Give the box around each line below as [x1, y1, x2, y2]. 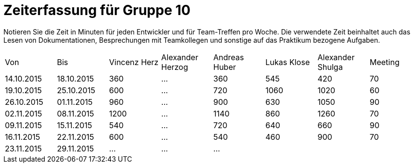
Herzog [161, 62, 188, 72]
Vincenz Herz [109, 57, 159, 67]
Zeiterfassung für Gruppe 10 [3, 2, 190, 18]
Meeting [369, 57, 400, 67]
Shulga [317, 62, 343, 72]
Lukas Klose [265, 57, 310, 67]
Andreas [213, 52, 244, 62]
